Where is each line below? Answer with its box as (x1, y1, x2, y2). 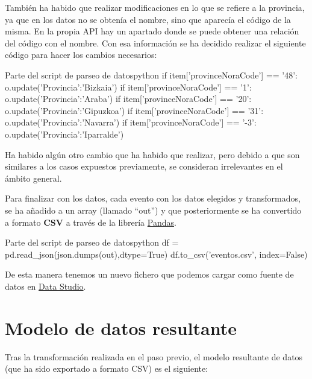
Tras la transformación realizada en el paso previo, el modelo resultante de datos (5, 350, 303, 363)
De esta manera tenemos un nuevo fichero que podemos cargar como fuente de (5, 268, 294, 281)
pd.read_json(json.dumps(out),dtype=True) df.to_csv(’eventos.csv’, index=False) (5, 247, 308, 260)
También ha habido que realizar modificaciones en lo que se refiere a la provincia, (5, 1, 305, 13)
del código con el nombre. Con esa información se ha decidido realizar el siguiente (5, 36, 306, 49)
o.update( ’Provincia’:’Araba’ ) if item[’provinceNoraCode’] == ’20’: (5, 92, 252, 105)
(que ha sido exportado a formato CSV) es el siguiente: (5, 362, 208, 375)
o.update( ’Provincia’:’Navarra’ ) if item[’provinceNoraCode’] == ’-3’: (5, 116, 257, 129)
